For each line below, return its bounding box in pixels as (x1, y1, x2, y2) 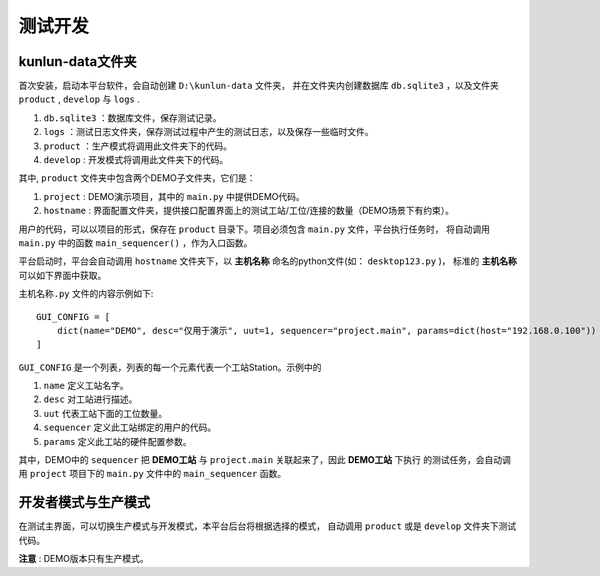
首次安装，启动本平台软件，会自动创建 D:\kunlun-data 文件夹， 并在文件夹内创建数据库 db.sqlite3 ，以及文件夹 (18, 80, 499, 92)
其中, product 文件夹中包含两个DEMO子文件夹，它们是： (18, 172, 256, 184)
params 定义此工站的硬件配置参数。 (43, 435, 192, 447)
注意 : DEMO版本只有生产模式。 (18, 553, 149, 565)
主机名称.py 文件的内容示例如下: (18, 288, 154, 300)
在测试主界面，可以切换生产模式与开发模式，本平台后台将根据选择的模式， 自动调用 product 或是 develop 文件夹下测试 (18, 520, 517, 532)
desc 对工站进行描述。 (43, 393, 138, 405)
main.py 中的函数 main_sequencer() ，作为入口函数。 (18, 236, 253, 249)
